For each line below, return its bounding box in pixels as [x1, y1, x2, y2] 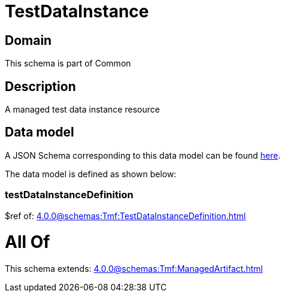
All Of [5, 232, 50, 253]
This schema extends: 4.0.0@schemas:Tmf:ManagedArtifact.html [5, 263, 263, 274]
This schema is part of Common [5, 58, 131, 69]
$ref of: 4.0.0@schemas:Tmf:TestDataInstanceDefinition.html [5, 210, 246, 221]
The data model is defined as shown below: [5, 168, 177, 179]
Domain [5, 32, 52, 48]
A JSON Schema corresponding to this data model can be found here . [5, 150, 281, 160]
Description [5, 78, 76, 94]
